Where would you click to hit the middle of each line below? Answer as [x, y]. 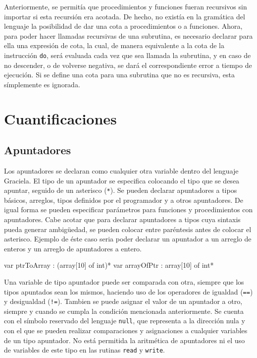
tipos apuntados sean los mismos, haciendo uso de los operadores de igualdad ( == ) [128, 291]
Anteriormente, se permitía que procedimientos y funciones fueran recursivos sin [126, 6]
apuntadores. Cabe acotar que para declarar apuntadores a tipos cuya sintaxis [122, 219]
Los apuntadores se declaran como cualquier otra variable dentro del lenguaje [121, 170]
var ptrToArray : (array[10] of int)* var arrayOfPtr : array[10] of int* [109, 265]
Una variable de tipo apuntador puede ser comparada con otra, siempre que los [124, 281]
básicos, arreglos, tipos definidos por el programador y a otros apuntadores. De [124, 200]
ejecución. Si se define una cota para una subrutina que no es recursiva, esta [120, 75]
